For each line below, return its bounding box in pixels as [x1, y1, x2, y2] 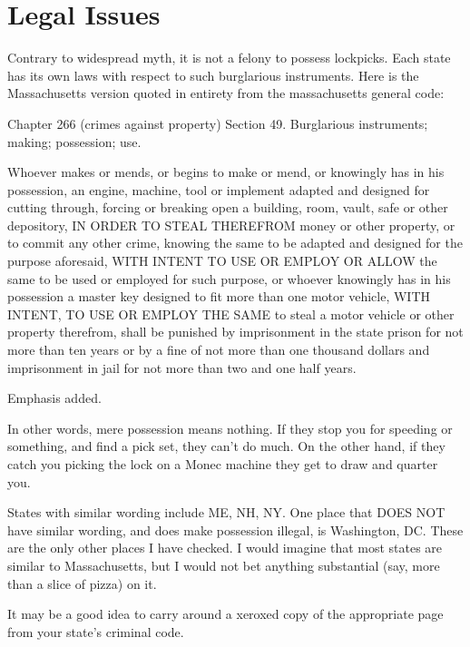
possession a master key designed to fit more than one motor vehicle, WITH [7, 287, 431, 306]
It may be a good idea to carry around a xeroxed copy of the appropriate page [7, 604, 444, 623]
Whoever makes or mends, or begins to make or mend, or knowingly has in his [7, 162, 445, 181]
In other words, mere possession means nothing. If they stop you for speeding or [7, 418, 453, 437]
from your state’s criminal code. [7, 622, 184, 641]
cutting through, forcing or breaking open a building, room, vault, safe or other [7, 198, 448, 217]
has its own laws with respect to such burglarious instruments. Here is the [7, 65, 419, 84]
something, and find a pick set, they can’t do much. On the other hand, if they [7, 436, 446, 456]
